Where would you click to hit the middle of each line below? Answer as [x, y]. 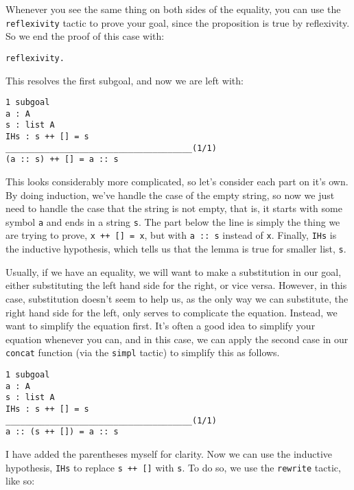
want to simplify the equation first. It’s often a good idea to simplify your [161, 326]
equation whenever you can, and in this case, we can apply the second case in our [177, 339]
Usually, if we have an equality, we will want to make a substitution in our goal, [174, 271]
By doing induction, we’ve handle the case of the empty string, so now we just [170, 195]
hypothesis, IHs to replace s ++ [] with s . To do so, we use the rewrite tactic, [173, 467]
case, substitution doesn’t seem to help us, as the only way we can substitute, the [177, 298]
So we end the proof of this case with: [85, 36]
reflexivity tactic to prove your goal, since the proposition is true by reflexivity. [178, 22]
